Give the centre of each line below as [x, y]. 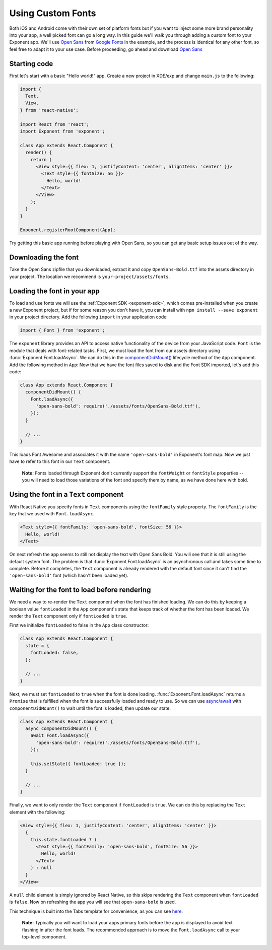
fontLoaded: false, [55, 653]
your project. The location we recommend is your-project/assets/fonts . [90, 277]
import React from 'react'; [54, 124]
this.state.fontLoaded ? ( [64, 839]
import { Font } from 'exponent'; [62, 330]
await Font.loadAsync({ [60, 736]
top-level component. [44, 936]
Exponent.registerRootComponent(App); [68, 230]
